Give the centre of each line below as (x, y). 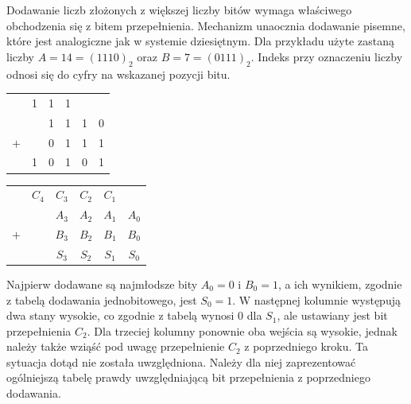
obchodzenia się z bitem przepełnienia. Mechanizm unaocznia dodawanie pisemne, (206, 25)
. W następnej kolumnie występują (316, 299)
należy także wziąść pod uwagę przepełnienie (116, 346)
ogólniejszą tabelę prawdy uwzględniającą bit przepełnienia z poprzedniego (188, 377)
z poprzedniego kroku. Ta (306, 346)
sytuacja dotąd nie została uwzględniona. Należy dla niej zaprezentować (181, 361)
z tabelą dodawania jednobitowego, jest (102, 299)
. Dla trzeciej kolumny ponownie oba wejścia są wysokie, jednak (242, 330)
